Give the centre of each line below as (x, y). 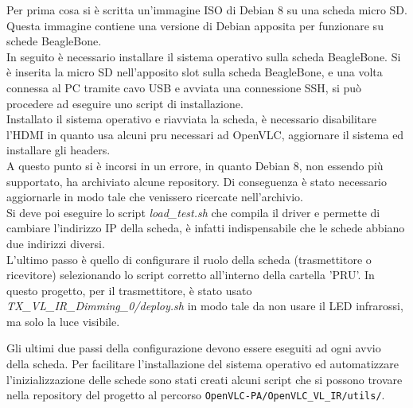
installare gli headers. (58, 150)
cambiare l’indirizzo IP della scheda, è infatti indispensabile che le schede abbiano (206, 228)
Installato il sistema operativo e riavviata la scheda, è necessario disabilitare (191, 119)
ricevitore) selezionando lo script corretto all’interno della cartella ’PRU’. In (191, 275)
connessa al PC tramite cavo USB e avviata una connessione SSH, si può (184, 87)
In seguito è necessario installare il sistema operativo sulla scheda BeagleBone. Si (204, 56)
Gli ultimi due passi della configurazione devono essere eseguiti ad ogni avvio (194, 348)
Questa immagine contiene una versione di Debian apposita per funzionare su (195, 25)
